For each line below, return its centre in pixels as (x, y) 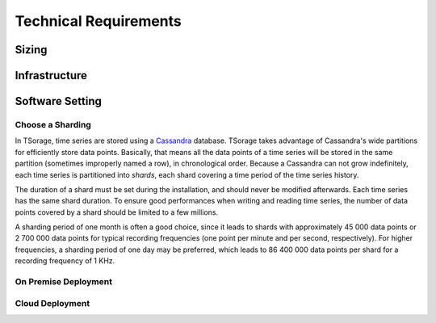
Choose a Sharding (53, 124)
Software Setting (59, 101)
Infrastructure (51, 76)
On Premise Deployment (64, 282)
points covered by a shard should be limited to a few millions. (116, 212)
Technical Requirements (98, 21)
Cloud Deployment (52, 303)
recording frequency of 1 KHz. (65, 261)
